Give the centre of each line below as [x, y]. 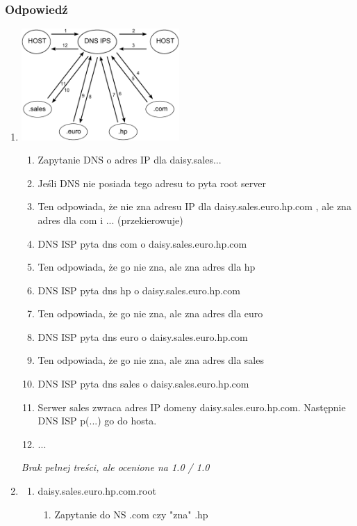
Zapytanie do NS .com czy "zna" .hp [131, 514]
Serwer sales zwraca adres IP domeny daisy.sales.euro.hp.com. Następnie [192, 407]
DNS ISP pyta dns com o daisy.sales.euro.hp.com [142, 243]
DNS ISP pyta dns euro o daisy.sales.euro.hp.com [143, 336]
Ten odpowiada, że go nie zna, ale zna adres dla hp [147, 267]
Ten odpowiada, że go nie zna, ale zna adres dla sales [151, 360]
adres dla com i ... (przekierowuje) [110, 220]
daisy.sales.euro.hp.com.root [97, 491]
